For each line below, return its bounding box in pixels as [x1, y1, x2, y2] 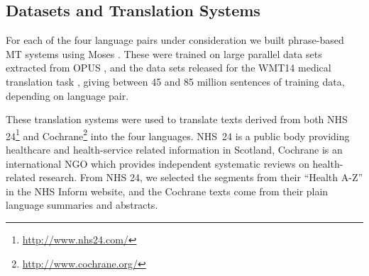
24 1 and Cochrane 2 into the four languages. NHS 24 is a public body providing [6, 126, 350, 143]
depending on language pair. [6, 88, 129, 103]
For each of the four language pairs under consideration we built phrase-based [6, 33, 344, 47]
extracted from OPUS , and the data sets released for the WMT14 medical [6, 60, 331, 75]
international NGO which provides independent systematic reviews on [6, 156, 309, 171]
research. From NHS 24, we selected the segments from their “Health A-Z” [38, 170, 363, 185]
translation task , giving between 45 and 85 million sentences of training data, [6, 74, 345, 88]
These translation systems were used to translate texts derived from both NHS [6, 112, 348, 127]
